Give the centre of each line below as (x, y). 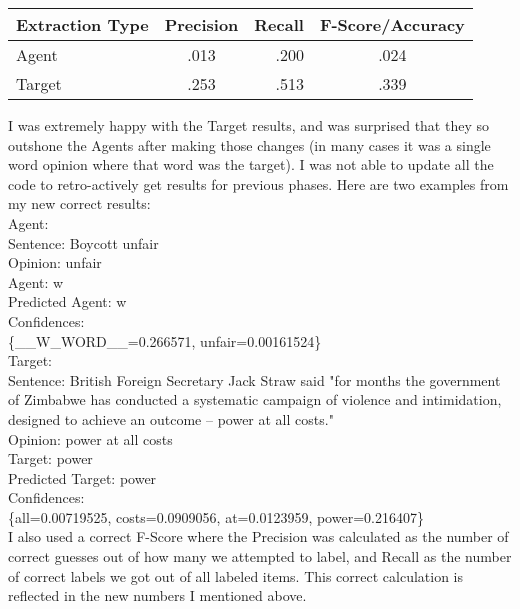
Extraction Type (82, 24)
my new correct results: (79, 203)
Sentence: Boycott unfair (83, 242)
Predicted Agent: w (67, 301)
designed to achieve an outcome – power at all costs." (171, 418)
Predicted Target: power (82, 477)
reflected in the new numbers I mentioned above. (157, 595)
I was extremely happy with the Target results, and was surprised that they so (248, 125)
